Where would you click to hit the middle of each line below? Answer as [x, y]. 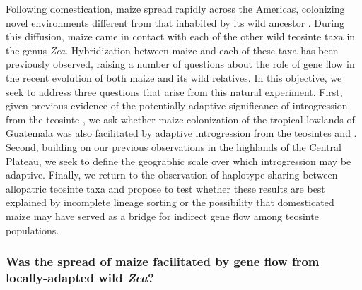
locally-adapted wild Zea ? [80, 277]
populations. [33, 230]
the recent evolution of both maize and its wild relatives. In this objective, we [174, 77]
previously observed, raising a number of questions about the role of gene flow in [180, 64]
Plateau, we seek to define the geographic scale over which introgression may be [179, 161]
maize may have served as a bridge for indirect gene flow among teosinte [162, 216]
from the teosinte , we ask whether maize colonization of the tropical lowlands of [180, 119]
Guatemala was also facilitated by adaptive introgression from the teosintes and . [181, 133]
